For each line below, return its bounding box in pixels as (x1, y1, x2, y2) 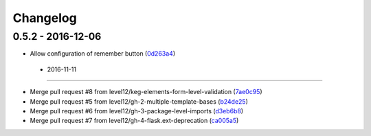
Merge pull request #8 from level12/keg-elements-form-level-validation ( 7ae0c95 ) (30, 88, 262, 96)
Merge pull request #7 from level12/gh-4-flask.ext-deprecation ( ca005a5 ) (30, 117, 239, 125)
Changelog (12, 10, 77, 25)
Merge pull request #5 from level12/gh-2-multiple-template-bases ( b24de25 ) (30, 97, 249, 106)
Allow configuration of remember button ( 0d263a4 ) (30, 49, 176, 58)
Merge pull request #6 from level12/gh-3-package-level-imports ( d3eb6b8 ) (30, 106, 244, 115)
